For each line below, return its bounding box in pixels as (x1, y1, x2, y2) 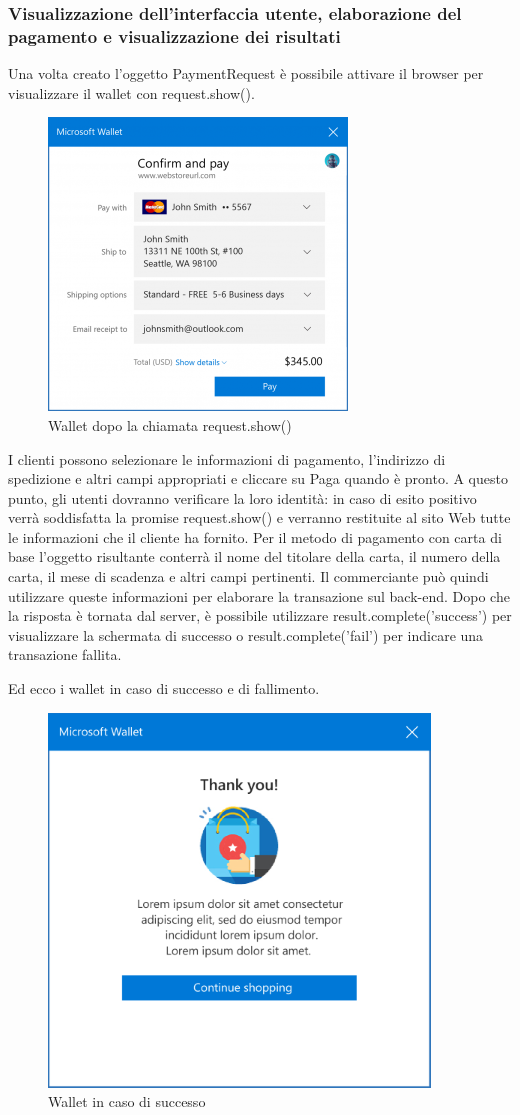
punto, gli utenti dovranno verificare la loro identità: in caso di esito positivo (8, 487, 477, 508)
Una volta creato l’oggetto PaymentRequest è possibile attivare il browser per (8, 63, 484, 84)
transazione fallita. (8, 644, 122, 665)
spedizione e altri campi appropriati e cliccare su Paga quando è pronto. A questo (8, 468, 508, 489)
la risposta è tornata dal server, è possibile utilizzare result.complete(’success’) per (8, 605, 512, 626)
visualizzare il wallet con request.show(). (8, 82, 255, 103)
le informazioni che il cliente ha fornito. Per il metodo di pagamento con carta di (8, 526, 502, 547)
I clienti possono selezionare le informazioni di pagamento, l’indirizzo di (8, 448, 446, 469)
